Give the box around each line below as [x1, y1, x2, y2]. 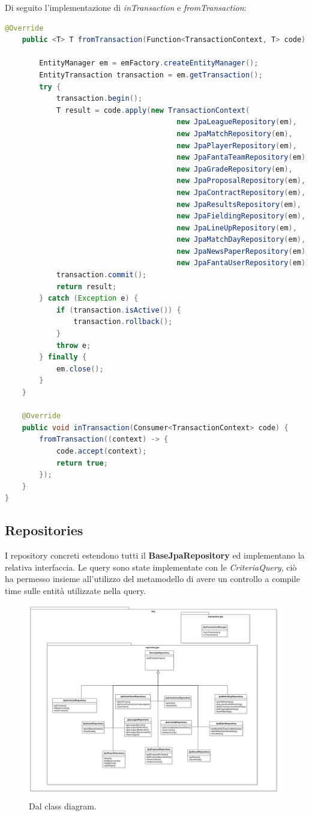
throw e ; [56, 341, 91, 350]
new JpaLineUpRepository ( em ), [176, 223, 297, 232]
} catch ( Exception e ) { [39, 294, 139, 303]
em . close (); [56, 364, 104, 373]
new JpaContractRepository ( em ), [176, 188, 306, 197]
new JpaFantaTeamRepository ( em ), [176, 153, 310, 162]
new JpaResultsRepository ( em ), [176, 200, 302, 209]
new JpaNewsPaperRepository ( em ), [176, 247, 310, 256]
